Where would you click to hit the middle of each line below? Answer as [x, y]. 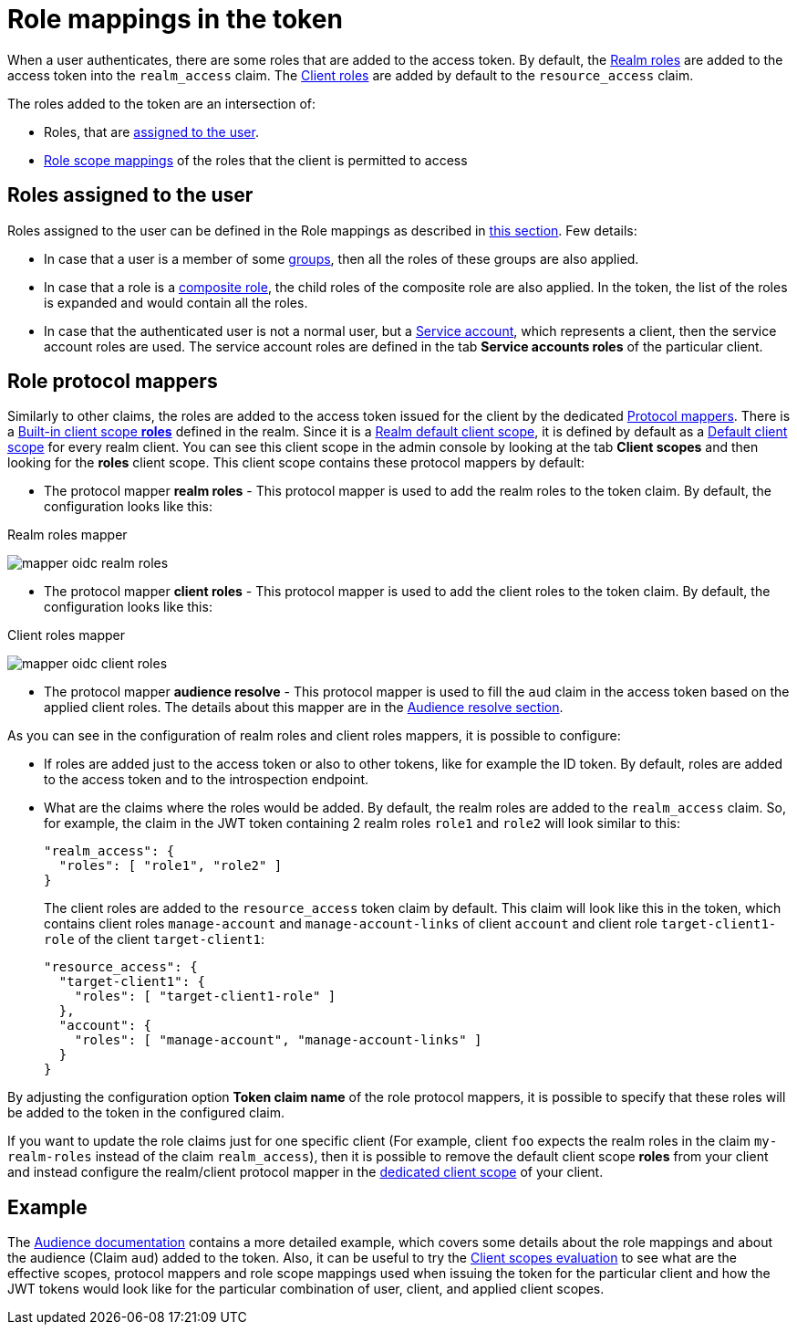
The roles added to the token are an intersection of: [162, 103]
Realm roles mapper [67, 535]
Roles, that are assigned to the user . [151, 131]
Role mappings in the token [175, 19]
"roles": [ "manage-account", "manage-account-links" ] [278, 1040]
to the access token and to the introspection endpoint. [207, 780]
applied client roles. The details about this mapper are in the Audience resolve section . [304, 708]
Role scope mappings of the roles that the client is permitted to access [256, 160]
